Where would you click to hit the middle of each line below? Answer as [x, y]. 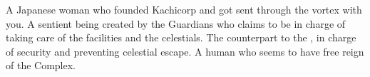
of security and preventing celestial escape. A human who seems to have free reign [185, 51]
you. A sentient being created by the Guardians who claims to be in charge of [176, 23]
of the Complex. [41, 65]
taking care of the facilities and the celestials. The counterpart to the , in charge [181, 37]
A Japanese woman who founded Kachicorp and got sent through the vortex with [184, 9]
